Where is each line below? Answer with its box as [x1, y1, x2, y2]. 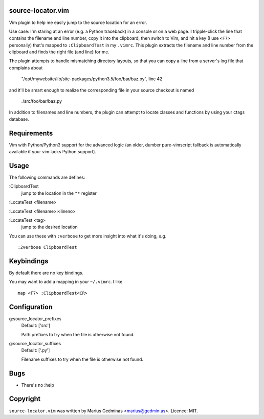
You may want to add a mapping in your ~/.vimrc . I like [9, 279, 123, 285]
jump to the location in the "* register [21, 190, 97, 196]
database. [9, 116, 29, 122]
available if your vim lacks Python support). [9, 149, 96, 155]
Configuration [9, 303, 53, 311]
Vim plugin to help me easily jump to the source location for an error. [9, 20, 148, 25]
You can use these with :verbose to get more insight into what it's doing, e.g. [9, 233, 167, 239]
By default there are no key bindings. [9, 270, 84, 276]
